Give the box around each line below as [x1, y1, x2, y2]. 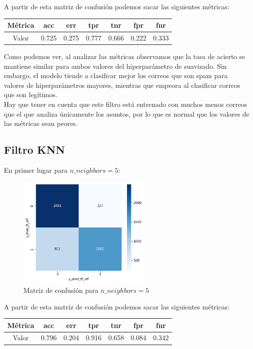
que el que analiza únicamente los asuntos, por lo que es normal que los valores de [4, 108, 250, 119]
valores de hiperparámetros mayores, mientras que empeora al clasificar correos [4, 80, 240, 90]
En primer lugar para [4, 164, 68, 175]
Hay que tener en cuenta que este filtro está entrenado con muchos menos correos [4, 99, 247, 109]
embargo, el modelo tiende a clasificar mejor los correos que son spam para [4, 70, 228, 81]
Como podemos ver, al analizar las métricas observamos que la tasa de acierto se [4, 51, 245, 62]
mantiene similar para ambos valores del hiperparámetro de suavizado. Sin [4, 61, 227, 71]
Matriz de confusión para [23, 285, 99, 295]
